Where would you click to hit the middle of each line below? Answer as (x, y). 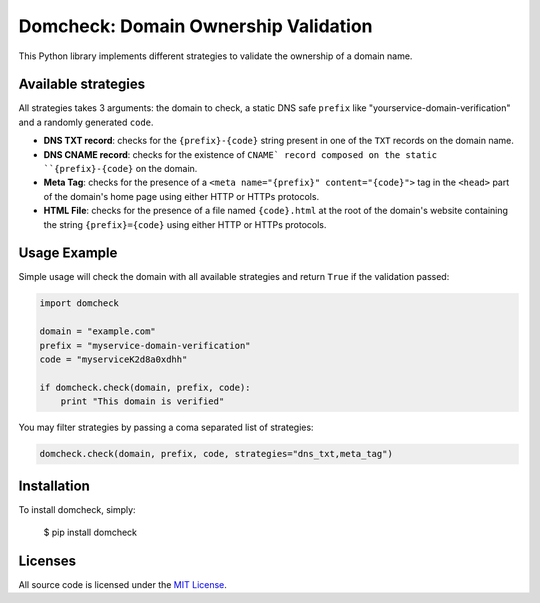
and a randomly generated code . (86, 122)
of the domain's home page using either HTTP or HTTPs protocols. (181, 196)
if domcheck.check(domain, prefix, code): (145, 387)
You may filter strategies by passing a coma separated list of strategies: (166, 427)
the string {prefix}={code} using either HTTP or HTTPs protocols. (185, 224)
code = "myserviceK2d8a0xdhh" (113, 359)
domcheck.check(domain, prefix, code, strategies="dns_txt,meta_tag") (216, 454)
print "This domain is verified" (142, 401)
